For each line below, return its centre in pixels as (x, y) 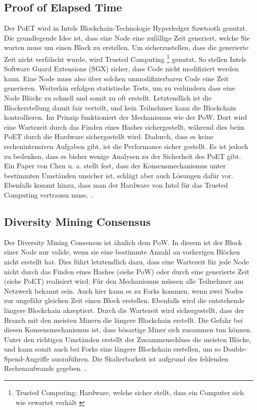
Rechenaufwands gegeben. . (45, 368)
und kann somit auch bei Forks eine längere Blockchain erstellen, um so (112, 349)
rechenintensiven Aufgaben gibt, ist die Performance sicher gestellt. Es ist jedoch (126, 146)
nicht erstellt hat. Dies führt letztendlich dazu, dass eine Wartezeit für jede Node (127, 261)
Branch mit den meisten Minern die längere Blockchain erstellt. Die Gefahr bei (124, 320)
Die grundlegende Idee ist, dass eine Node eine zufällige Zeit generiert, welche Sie (127, 37)
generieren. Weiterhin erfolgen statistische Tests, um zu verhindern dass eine (120, 88)
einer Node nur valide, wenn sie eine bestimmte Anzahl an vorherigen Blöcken (122, 252)
